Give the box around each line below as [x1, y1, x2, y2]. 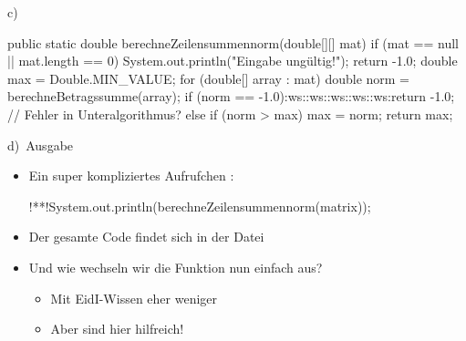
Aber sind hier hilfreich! [50, 319, 184, 338]
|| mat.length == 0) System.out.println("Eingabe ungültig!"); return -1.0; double [7, 51, 458, 70]
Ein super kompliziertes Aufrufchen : [28, 166, 234, 185]
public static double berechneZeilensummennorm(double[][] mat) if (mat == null [7, 33, 459, 52]
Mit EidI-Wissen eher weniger [50, 288, 218, 307]
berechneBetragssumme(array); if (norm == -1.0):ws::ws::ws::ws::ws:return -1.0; [7, 87, 455, 106]
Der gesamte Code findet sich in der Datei [28, 227, 264, 246]
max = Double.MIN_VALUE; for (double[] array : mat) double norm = [7, 68, 410, 88]
